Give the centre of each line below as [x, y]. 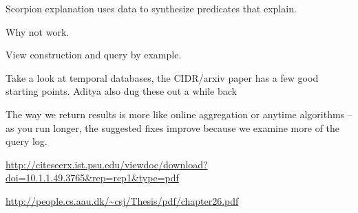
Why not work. [38, 31]
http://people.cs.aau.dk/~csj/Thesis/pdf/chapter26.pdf [122, 200]
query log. [27, 141]
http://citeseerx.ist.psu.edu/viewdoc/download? [107, 164]
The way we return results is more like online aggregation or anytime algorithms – [179, 114]
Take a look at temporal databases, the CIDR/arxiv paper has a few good [162, 77]
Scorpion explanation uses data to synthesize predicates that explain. [151, 8]
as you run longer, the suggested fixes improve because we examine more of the [173, 127]
